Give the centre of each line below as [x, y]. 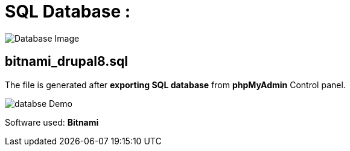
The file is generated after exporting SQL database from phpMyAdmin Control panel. [175, 85]
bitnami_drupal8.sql [66, 62]
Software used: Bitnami [52, 122]
